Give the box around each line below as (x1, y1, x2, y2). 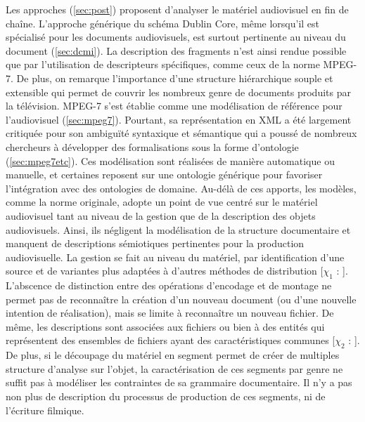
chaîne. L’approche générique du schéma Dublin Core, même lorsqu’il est (6, 15, 320, 30)
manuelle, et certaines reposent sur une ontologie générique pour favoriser (6, 167, 323, 182)
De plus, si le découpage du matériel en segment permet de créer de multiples (6, 348, 340, 362)
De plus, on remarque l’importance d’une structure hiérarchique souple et (16, 70, 333, 85)
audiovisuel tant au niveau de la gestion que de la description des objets (6, 208, 316, 223)
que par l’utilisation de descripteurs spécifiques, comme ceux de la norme (6, 57, 320, 72)
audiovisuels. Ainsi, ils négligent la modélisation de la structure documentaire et (6, 222, 351, 237)
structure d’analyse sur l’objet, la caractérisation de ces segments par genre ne (6, 361, 343, 376)
